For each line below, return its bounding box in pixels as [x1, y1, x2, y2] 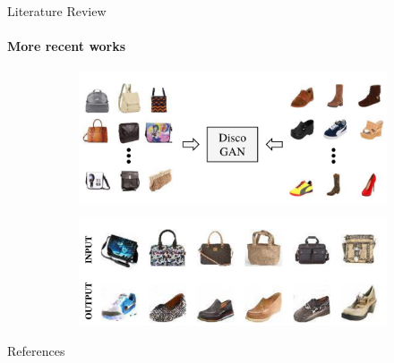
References [7, 341, 65, 359]
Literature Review [7, 2, 107, 20]
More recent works [7, 37, 126, 55]
